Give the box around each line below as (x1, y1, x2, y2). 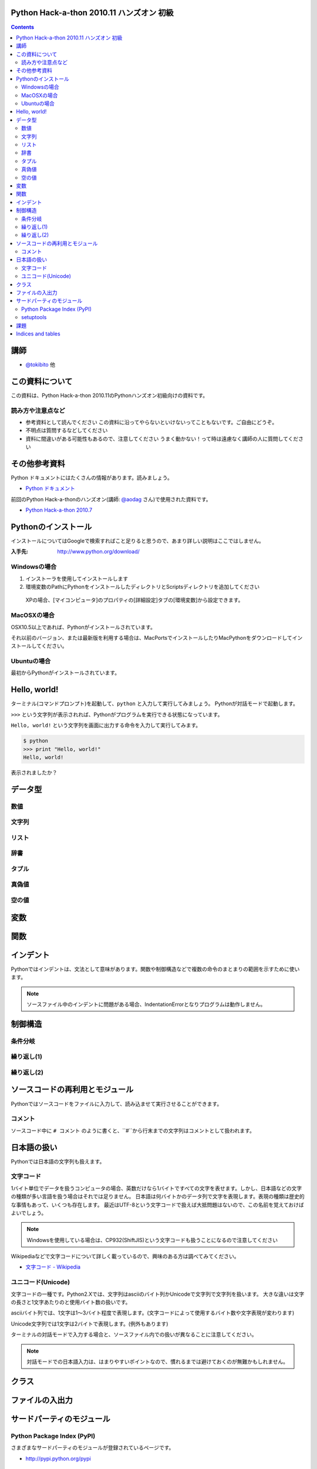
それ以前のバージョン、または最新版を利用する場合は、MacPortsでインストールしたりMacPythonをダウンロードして (11, 634, 293, 641)
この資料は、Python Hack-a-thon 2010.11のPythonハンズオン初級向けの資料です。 (11, 391, 208, 399)
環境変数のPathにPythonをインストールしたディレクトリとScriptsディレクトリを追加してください (25, 583, 260, 590)
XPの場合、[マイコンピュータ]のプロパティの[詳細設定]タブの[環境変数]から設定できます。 (25, 596, 244, 603)
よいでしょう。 (11, 1209, 47, 1216)
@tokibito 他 (25, 361, 56, 368)
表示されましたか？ (11, 769, 58, 776)
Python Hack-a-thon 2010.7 (25, 507, 93, 514)
